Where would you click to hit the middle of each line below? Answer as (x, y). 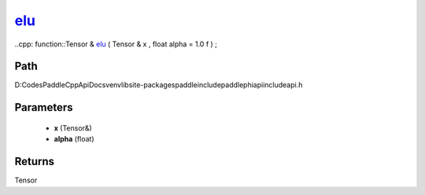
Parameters (44, 107)
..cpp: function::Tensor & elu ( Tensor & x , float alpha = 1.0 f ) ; (116, 44)
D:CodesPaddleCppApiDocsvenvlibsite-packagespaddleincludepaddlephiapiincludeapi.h (159, 85)
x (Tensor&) (73, 128)
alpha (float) (74, 139)
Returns (35, 162)
